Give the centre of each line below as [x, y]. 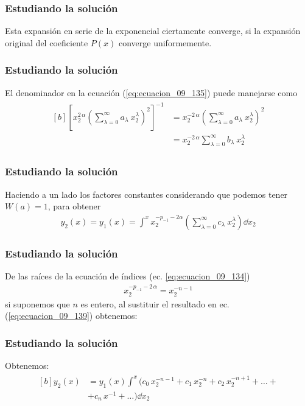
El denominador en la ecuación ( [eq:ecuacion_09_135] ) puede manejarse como [151, 92]
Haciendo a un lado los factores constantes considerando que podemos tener [146, 194]
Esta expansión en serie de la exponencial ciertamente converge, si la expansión [153, 31]
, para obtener [74, 206]
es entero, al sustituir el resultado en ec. [155, 303]
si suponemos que [37, 303]
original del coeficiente [47, 42]
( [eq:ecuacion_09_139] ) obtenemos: [71, 316]
